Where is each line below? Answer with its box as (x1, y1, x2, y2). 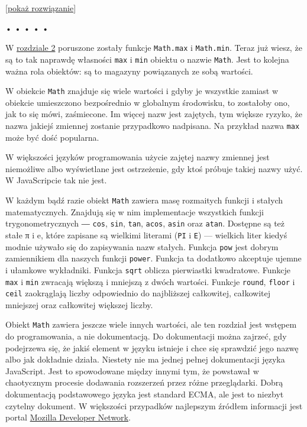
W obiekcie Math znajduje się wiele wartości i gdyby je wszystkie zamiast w (5, 85, 279, 97)
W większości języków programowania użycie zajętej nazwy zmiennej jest (5, 151, 270, 163)
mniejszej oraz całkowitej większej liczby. (5, 298, 153, 310)
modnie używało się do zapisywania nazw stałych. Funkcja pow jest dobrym (5, 240, 279, 253)
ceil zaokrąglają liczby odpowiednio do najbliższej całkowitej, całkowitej (5, 287, 271, 299)
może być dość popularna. (5, 131, 99, 143)
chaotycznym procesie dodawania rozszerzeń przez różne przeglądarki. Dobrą (5, 376, 283, 389)
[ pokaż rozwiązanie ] (5, 2, 76, 14)
